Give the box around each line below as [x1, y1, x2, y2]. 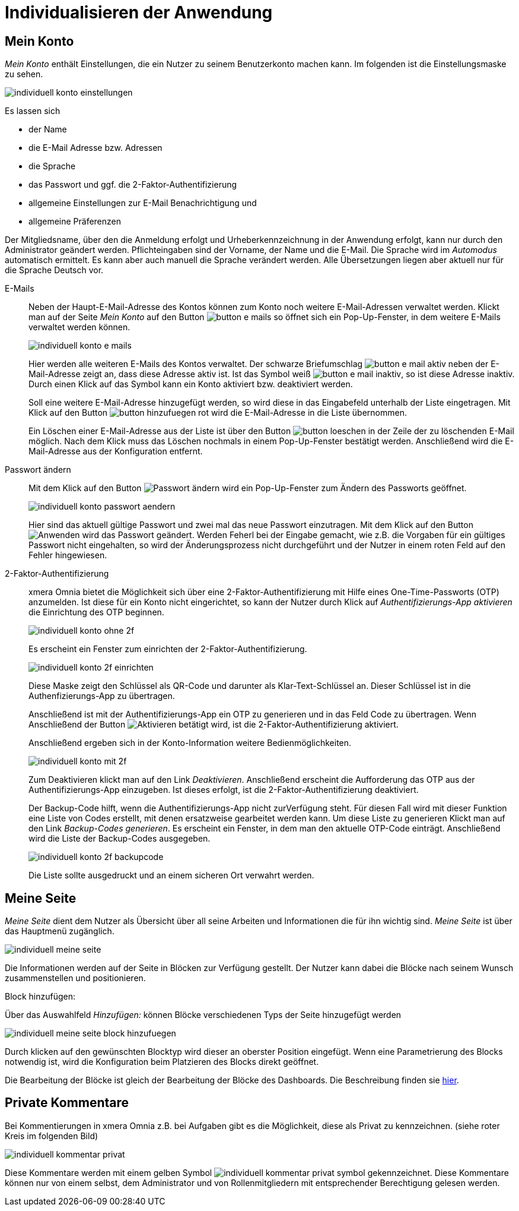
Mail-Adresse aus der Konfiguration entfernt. [28, 446, 203, 457]
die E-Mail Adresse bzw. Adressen [28, 143, 163, 153]
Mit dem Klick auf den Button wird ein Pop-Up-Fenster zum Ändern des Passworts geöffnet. [28, 483, 467, 494]
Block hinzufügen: [5, 991, 76, 1002]
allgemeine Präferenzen [28, 216, 122, 227]
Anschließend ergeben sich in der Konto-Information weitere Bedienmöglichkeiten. [28, 738, 352, 748]
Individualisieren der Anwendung [5, 2, 273, 23]
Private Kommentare [5, 1095, 129, 1111]
